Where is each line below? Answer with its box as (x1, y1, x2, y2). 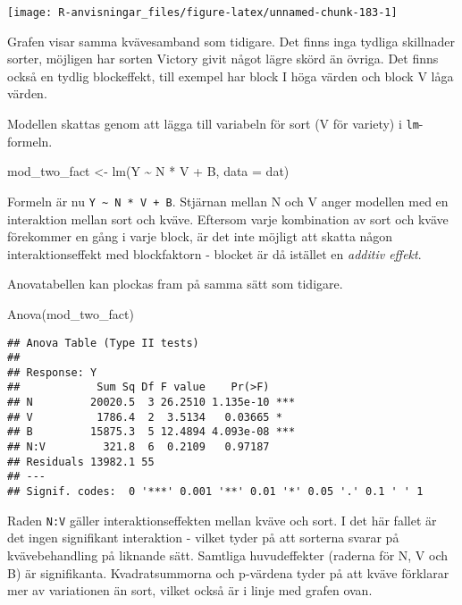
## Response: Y (7, 366, 97, 379)
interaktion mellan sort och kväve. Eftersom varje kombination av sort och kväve (7, 209, 449, 228)
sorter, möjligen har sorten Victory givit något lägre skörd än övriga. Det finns (7, 49, 439, 68)
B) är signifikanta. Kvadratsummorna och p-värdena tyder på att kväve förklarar (7, 563, 449, 582)
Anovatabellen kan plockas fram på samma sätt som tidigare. (7, 274, 343, 293)
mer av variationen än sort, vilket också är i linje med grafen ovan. (7, 581, 373, 600)
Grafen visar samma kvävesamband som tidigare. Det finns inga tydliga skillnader (7, 31, 456, 50)
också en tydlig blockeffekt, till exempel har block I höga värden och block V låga (7, 66, 454, 85)
